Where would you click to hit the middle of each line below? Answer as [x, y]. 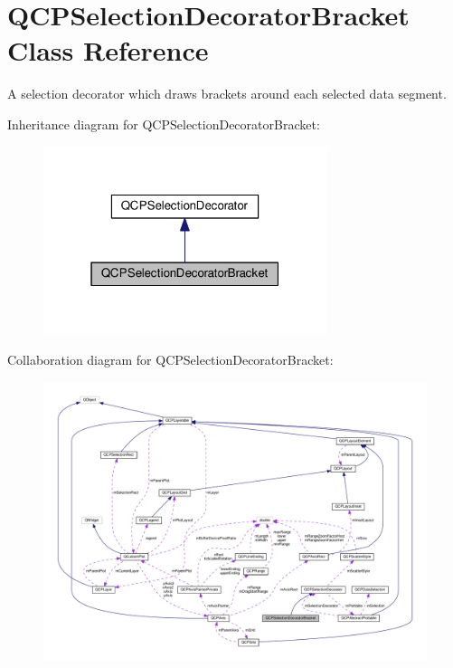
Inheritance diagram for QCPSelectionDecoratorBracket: [164, 124]
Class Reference [108, 50]
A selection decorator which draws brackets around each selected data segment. [227, 94]
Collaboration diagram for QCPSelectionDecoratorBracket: [170, 359]
